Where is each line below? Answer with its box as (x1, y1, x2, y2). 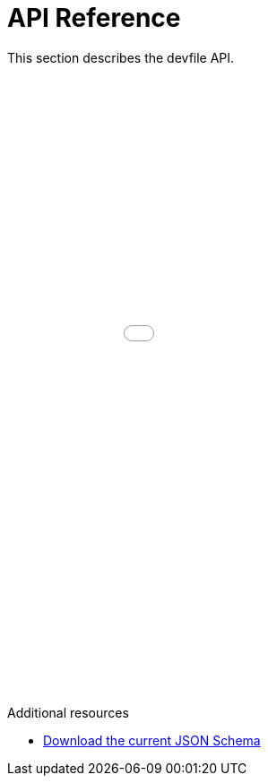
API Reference (7, 3, 181, 33)
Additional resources (7, 704, 129, 720)
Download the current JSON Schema (43, 732, 261, 748)
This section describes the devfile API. (7, 49, 235, 65)
